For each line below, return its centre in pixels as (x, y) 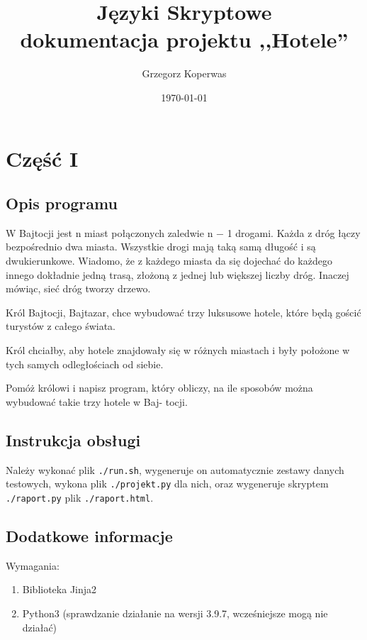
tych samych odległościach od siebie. (85, 364)
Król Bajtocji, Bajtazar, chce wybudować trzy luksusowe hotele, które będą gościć (183, 312)
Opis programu (62, 203)
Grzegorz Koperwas (184, 73)
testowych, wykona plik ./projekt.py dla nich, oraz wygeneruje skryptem (167, 484)
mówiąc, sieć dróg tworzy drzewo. (78, 288)
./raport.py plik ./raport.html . (80, 497)
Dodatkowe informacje (89, 535)
